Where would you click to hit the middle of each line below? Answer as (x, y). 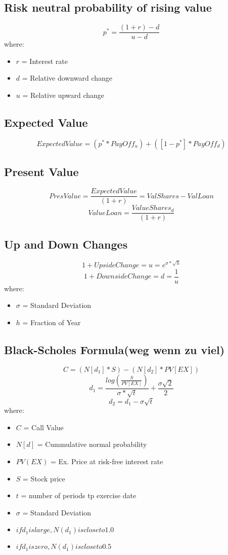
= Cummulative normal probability (92, 444)
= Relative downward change (67, 78)
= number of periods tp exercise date (79, 495)
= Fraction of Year (52, 322)
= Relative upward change (63, 95)
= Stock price (44, 478)
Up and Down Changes (66, 244)
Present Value (41, 172)
